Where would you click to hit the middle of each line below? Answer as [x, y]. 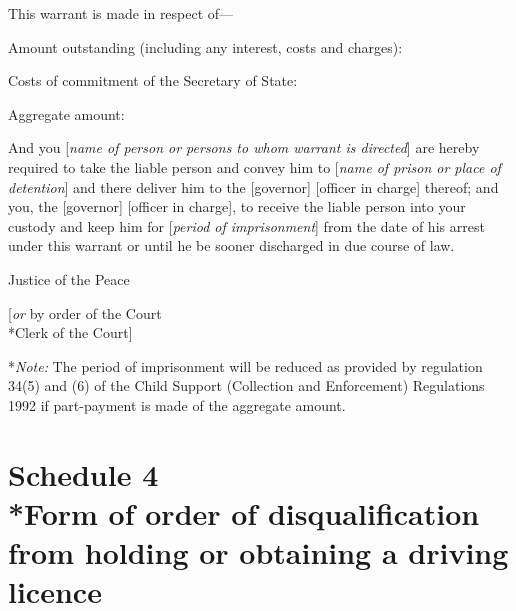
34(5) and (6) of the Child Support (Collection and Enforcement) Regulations [246, 385]
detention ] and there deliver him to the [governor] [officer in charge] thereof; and [253, 186]
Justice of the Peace [69, 278]
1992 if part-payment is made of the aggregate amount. [177, 404]
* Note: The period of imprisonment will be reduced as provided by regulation [245, 365]
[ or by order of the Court [85, 312]
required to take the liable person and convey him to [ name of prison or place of [254, 166]
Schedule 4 [83, 473]
